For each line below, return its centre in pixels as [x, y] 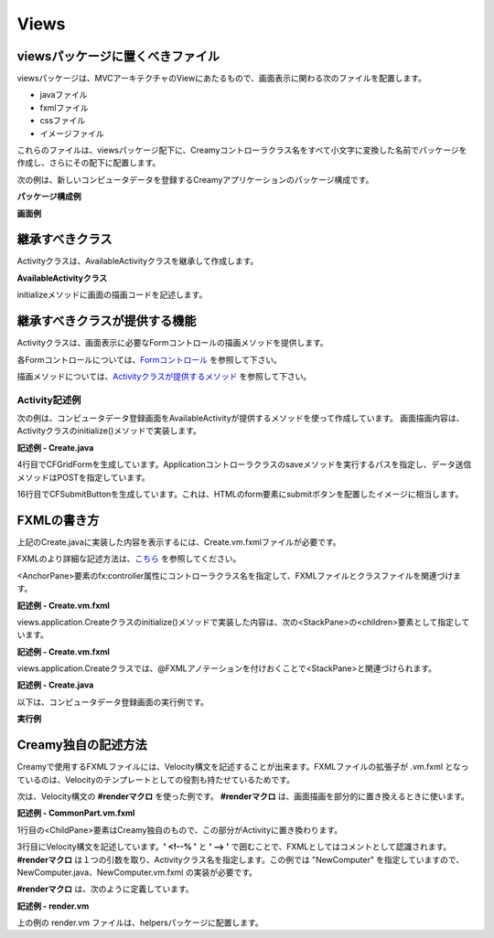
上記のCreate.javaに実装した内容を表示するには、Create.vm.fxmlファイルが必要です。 [179, 542]
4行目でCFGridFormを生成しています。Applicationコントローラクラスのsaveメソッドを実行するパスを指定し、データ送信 [244, 464]
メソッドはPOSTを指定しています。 [83, 477]
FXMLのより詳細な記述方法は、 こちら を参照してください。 [129, 559]
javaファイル [64, 95]
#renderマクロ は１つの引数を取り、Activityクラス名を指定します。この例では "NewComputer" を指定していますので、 [241, 859]
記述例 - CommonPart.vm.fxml [76, 813]
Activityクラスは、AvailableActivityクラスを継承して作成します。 [138, 261]
